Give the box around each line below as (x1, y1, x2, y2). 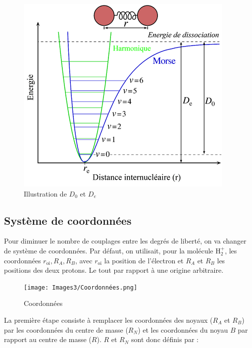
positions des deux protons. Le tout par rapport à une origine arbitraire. (4, 265, 224, 275)
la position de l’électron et (104, 255, 184, 265)
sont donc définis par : (131, 334, 199, 345)
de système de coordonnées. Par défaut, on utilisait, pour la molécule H (4, 245, 221, 255)
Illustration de (24, 188, 67, 199)
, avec (75, 255, 93, 265)
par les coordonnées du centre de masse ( (4, 324, 128, 335)
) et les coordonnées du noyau (138, 324, 228, 335)
